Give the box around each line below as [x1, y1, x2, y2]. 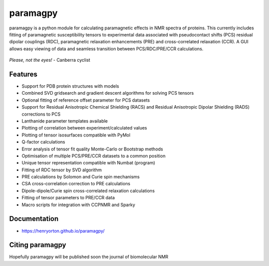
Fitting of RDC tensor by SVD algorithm [21, 167, 102, 173]
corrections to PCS [21, 111, 61, 117]
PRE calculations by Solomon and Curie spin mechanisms [21, 174, 140, 180]
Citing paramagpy [9, 241, 67, 249]
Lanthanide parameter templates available [21, 118, 108, 124]
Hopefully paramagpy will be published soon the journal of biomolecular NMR [9, 254, 169, 260]
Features [9, 70, 37, 78]
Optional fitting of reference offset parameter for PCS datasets [21, 97, 150, 103]
